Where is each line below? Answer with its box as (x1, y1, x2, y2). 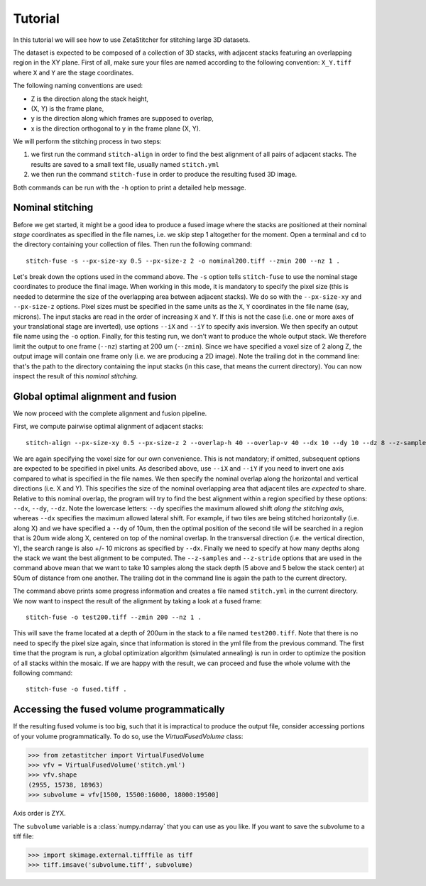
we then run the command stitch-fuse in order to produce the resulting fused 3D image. (31, 170, 297, 179)
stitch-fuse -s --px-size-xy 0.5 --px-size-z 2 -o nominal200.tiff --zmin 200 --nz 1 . (26, 256, 341, 265)
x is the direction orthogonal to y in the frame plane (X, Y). (31, 124, 201, 133)
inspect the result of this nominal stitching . (13, 372, 138, 380)
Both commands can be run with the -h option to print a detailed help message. (13, 183, 246, 192)
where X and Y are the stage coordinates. (13, 68, 134, 77)
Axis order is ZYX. (13, 809, 67, 818)
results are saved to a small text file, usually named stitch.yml (31, 160, 220, 168)
